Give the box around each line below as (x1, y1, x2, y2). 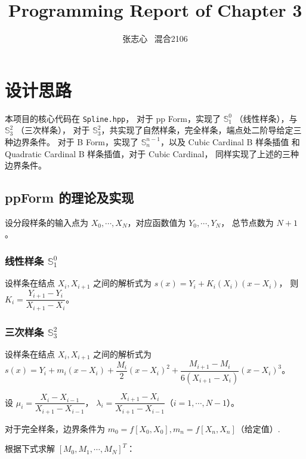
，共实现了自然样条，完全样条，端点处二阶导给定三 (101, 124, 302, 136)
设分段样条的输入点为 (5, 216, 88, 228)
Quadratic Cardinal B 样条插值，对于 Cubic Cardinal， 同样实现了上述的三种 (5, 147, 299, 160)
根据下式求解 (5, 442, 55, 455)
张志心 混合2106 (122, 32, 188, 45)
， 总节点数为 (221, 216, 274, 228)
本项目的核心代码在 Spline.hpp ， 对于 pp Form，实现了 (5, 112, 221, 124)
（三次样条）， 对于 (16, 124, 90, 136)
